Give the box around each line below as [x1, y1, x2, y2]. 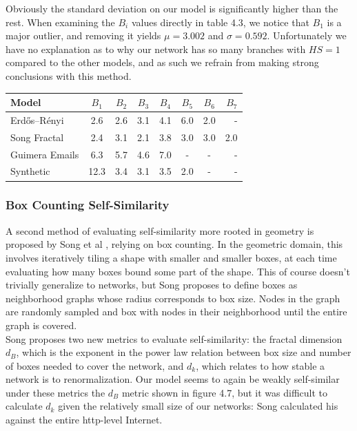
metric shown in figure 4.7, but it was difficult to [121, 385, 328, 399]
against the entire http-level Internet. [6, 412, 163, 427]
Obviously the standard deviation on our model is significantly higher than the [6, 1, 338, 15]
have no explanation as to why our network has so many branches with [6, 41, 306, 56]
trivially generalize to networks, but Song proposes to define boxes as [6, 277, 298, 292]
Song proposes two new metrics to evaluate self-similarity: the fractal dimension [6, 331, 343, 346]
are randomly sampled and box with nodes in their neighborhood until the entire [6, 304, 347, 319]
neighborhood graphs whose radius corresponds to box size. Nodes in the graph [6, 291, 340, 305]
